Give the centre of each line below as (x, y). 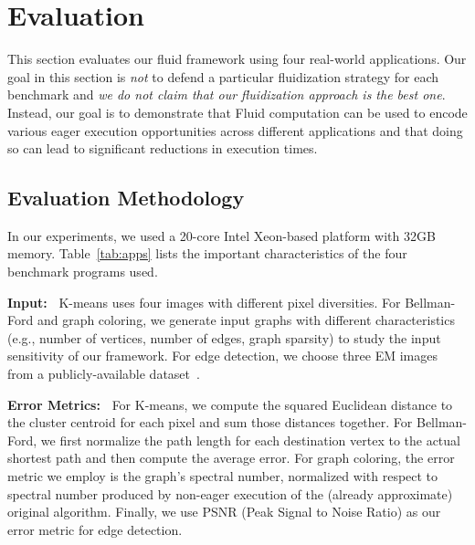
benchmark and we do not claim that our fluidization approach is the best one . (227, 94)
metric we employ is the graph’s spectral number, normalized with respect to (223, 476)
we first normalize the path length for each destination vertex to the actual (250, 440)
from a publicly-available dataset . (104, 374)
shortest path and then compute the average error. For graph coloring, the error (231, 458)
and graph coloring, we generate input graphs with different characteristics (246, 320)
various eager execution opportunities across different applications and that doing (235, 130)
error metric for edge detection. (95, 529)
